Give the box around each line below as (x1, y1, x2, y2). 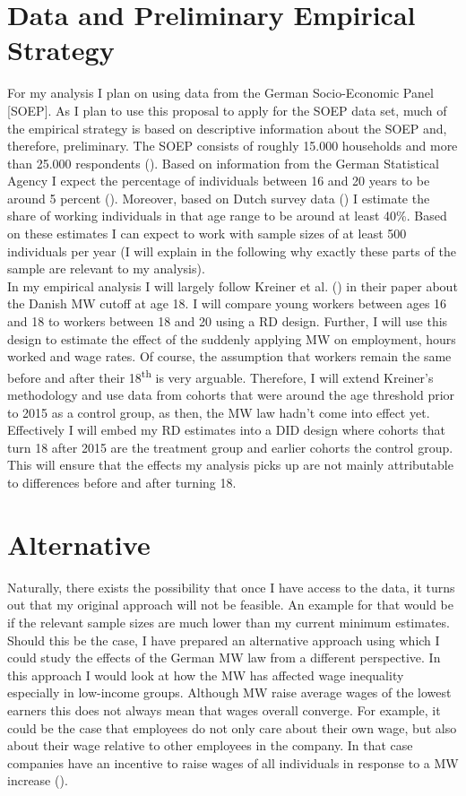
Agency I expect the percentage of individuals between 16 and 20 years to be (7, 171, 430, 190)
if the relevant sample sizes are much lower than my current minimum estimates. (7, 612, 450, 631)
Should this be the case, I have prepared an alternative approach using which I (7, 630, 440, 649)
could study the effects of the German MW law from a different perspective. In (7, 648, 441, 667)
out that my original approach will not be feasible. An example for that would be (7, 595, 454, 614)
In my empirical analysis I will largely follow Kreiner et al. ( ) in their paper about (7, 276, 458, 295)
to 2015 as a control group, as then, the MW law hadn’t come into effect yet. (7, 402, 430, 421)
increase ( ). (7, 771, 68, 790)
